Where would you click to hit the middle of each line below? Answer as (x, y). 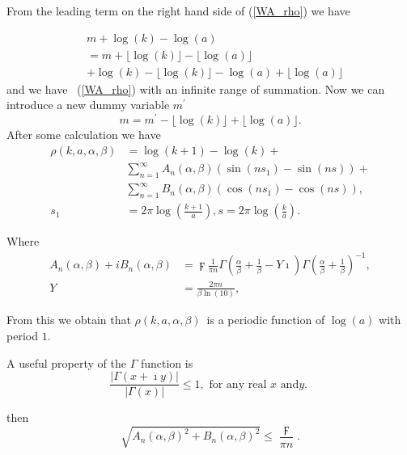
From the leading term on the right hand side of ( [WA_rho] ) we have (178, 11)
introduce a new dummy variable (88, 105)
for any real (238, 384)
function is (167, 362)
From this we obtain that (69, 320)
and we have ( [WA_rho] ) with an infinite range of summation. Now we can (196, 88)
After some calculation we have (84, 134)
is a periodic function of (266, 320)
